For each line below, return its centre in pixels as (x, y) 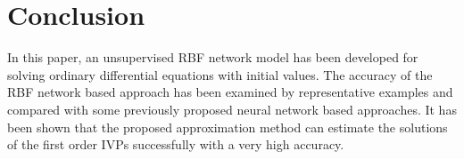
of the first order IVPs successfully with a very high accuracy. (176, 144)
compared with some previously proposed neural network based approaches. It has (232, 109)
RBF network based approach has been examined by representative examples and (230, 92)
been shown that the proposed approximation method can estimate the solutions (228, 127)
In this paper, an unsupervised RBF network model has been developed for (213, 57)
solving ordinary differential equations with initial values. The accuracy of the (220, 74)
